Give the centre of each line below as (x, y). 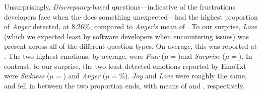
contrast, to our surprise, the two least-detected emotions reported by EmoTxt (125, 66)
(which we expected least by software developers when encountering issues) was (126, 36)
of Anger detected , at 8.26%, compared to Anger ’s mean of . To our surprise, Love (131, 26)
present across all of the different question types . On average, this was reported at (131, 46)
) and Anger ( (84, 76)
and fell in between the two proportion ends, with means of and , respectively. (124, 85)
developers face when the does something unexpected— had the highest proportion (131, 16)
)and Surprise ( (202, 56)
